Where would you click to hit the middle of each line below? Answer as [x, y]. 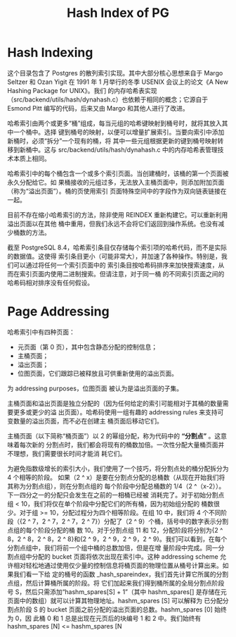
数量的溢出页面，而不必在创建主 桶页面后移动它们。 [88, 421]
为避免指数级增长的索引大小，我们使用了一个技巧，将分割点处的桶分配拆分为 [118, 468]
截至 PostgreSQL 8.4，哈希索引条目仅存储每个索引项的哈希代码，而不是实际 [117, 247]
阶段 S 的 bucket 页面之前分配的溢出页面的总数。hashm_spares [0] [116, 609]
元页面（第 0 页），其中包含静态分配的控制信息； [87, 347]
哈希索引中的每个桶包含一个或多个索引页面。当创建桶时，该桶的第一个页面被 [118, 173]
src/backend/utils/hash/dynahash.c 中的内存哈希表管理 [138, 149]
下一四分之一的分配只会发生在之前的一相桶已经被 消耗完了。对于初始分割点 [116, 495]
